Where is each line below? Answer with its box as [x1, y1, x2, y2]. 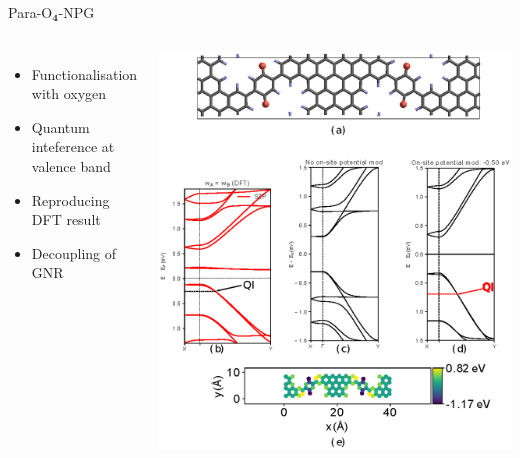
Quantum [31, 116, 90, 137]
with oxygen [31, 83, 107, 104]
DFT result [31, 209, 101, 230]
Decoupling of [31, 242, 117, 263]
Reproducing [31, 189, 110, 210]
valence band [31, 155, 111, 176]
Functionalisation [31, 63, 138, 84]
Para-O [8, 2, 53, 22]
